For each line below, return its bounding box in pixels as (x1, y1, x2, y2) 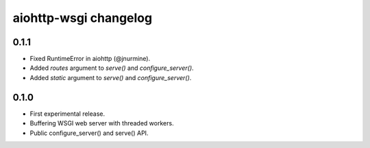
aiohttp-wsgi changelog (12, 10, 153, 25)
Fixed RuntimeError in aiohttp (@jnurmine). (29, 55, 151, 63)
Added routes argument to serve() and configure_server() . (29, 64, 195, 72)
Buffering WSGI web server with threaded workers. (29, 119, 174, 127)
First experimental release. (29, 110, 106, 118)
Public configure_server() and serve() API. (29, 129, 149, 137)
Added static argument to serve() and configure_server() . (29, 73, 192, 82)
